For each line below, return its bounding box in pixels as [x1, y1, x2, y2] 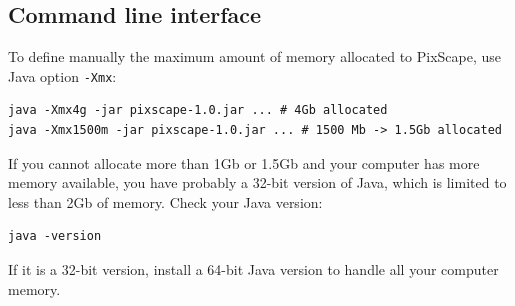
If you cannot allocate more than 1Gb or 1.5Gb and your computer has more [8, 152, 480, 173]
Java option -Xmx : [8, 65, 117, 86]
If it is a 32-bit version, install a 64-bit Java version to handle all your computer [8, 259, 499, 280]
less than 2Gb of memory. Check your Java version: [8, 191, 323, 212]
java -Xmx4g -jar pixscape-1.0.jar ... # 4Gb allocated [8, 103, 388, 118]
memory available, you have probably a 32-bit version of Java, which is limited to [8, 172, 507, 193]
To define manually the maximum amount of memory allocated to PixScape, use [8, 46, 502, 67]
